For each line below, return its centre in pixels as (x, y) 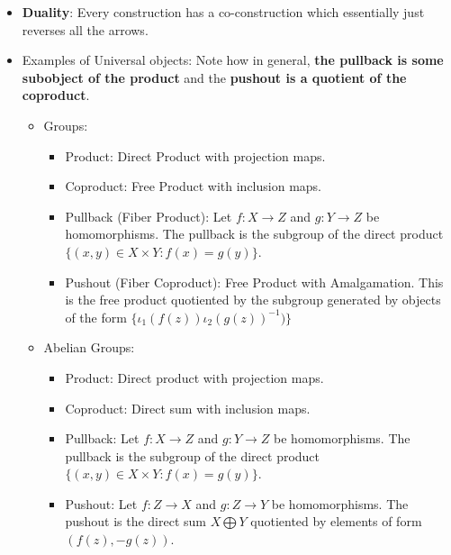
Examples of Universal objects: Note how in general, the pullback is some (233, 60)
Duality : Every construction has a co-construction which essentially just (223, 12)
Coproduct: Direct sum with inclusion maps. (188, 408)
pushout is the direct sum (135, 521)
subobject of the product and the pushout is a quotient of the (214, 77)
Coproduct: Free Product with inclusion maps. (193, 186)
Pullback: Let (102, 438)
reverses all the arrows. (85, 29)
